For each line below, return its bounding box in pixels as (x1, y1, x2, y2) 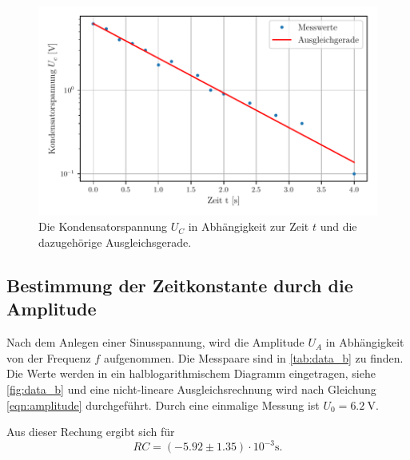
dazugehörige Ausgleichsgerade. (38, 234, 192, 250)
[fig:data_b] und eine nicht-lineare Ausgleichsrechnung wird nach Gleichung (6, 380, 376, 397)
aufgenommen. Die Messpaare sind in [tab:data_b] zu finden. (103, 349, 404, 366)
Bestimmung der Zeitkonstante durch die (6, 272, 353, 297)
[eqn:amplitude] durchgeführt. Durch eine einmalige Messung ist (6, 396, 320, 413)
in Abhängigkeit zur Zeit (188, 218, 309, 235)
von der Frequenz (6, 349, 91, 366)
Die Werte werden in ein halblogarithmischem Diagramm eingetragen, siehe (6, 365, 376, 382)
